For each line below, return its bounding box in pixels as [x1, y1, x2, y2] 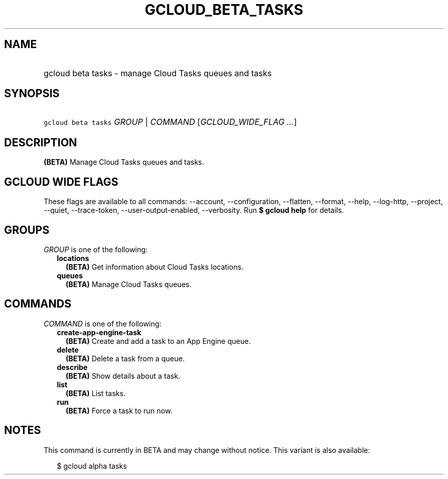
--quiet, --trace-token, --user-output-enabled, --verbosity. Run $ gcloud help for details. [43, 206, 344, 215]
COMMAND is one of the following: [43, 319, 162, 328]
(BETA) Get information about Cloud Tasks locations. [65, 262, 243, 271]
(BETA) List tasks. [65, 388, 126, 398]
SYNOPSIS [4, 87, 60, 100]
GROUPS [4, 223, 50, 236]
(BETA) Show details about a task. [65, 371, 181, 380]
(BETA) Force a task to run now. [65, 406, 173, 415]
